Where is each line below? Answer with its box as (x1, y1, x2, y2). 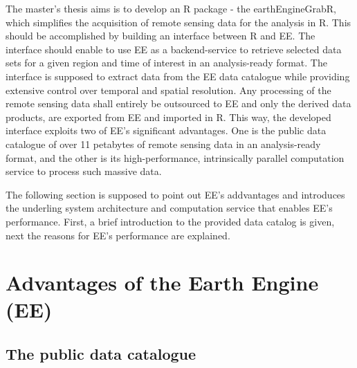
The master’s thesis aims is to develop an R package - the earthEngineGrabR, (6, 1, 336, 15)
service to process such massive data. (6, 164, 162, 178)
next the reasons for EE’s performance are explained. (6, 228, 230, 242)
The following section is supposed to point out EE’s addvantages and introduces (6, 187, 345, 201)
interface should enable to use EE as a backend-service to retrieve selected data (6, 42, 342, 56)
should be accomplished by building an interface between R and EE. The (6, 28, 315, 43)
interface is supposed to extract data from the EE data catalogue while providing (6, 68, 350, 83)
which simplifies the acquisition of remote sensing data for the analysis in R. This (6, 15, 351, 29)
